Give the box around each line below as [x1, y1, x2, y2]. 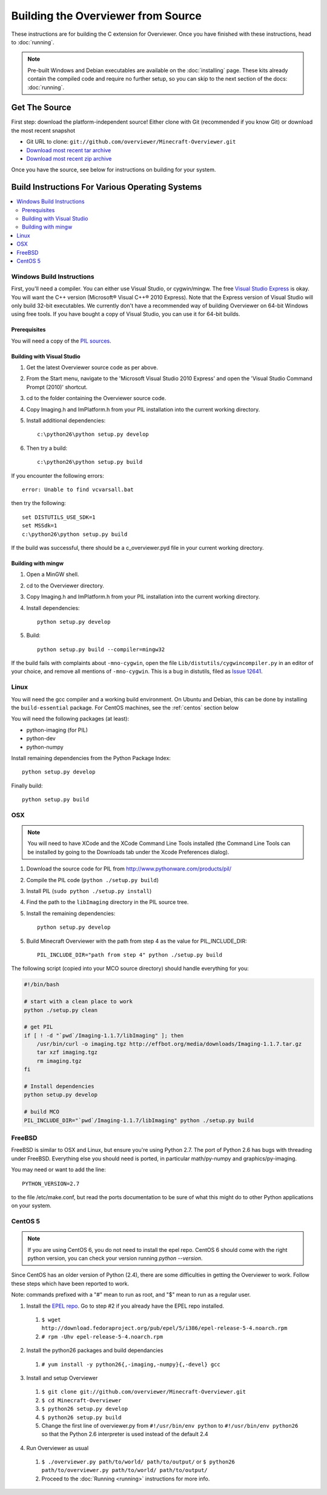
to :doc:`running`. [11, 38, 54, 45]
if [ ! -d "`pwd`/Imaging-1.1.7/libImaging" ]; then [24, 1032, 184, 1039]
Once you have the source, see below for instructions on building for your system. [11, 166, 216, 173]
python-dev [26, 735, 56, 742]
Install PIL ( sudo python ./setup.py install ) [26, 888, 152, 895]
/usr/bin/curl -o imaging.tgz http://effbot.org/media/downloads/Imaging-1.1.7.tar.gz [36, 1040, 302, 1048]
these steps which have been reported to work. [11, 1280, 130, 1287]
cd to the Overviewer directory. [26, 582, 104, 589]
